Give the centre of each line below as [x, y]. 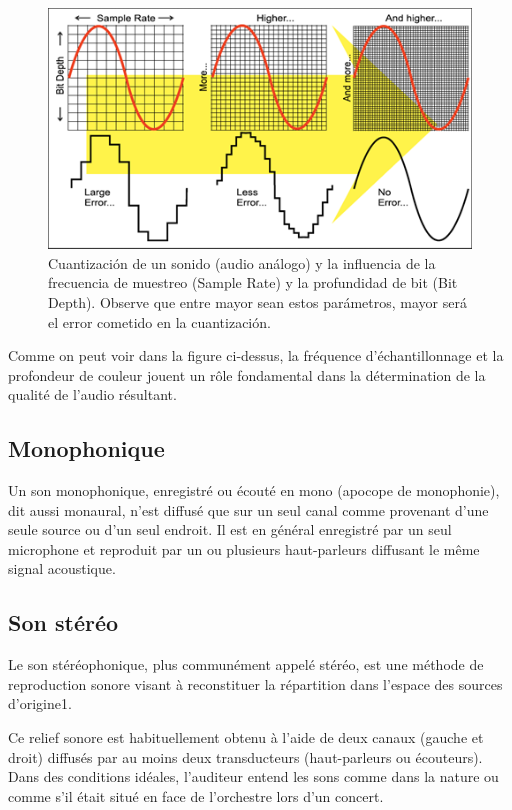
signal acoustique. [62, 568]
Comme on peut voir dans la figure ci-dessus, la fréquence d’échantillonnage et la [256, 355]
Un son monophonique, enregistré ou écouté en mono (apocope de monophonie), [254, 490]
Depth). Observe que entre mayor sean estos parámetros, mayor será [257, 301]
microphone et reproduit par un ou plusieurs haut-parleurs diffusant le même [244, 548]
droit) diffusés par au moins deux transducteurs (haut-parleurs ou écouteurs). [245, 756]
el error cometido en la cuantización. [159, 321]
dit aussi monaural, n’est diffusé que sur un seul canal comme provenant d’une [248, 509]
